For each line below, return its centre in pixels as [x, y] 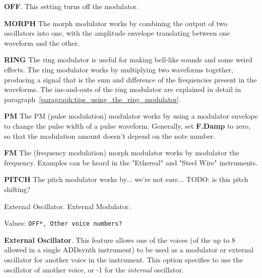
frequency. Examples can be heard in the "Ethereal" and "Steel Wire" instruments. [131, 162]
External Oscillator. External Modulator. [68, 206]
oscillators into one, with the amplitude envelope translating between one [117, 33]
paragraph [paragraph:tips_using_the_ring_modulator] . [92, 99]
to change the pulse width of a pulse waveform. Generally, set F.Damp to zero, [127, 125]
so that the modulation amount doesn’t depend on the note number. [110, 135]
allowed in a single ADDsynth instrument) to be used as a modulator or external [129, 250]
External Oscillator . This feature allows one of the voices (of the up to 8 [120, 240]
